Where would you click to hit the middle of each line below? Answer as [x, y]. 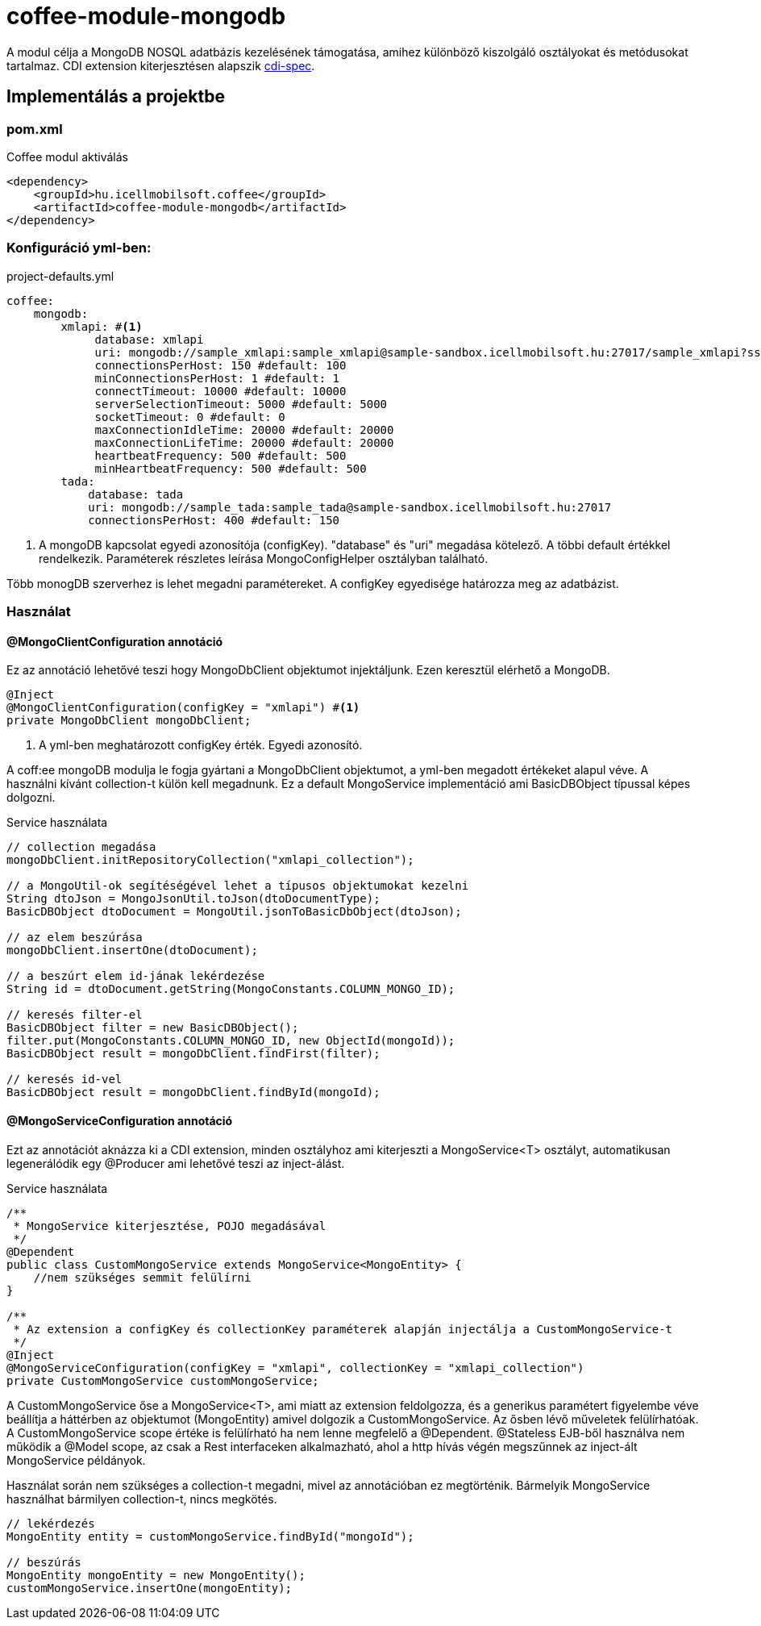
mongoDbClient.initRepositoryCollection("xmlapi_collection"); [210, 860]
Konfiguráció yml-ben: [79, 248]
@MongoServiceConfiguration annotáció [120, 1120]
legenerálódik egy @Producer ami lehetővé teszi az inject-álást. [176, 1163]
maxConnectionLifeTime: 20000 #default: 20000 [244, 442]
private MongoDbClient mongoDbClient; [129, 721]
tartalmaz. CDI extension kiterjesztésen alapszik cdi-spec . [161, 65]
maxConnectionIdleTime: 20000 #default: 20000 [244, 429]
